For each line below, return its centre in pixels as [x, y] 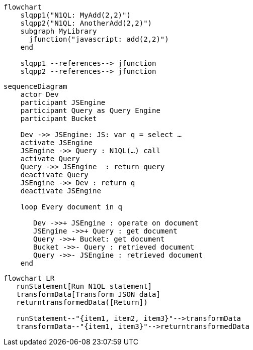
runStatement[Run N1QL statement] [84, 286]
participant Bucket [59, 119]
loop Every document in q [71, 207]
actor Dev [39, 94]
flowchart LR [29, 278]
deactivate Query [54, 175]
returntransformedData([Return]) [82, 302]
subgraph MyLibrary [59, 31]
